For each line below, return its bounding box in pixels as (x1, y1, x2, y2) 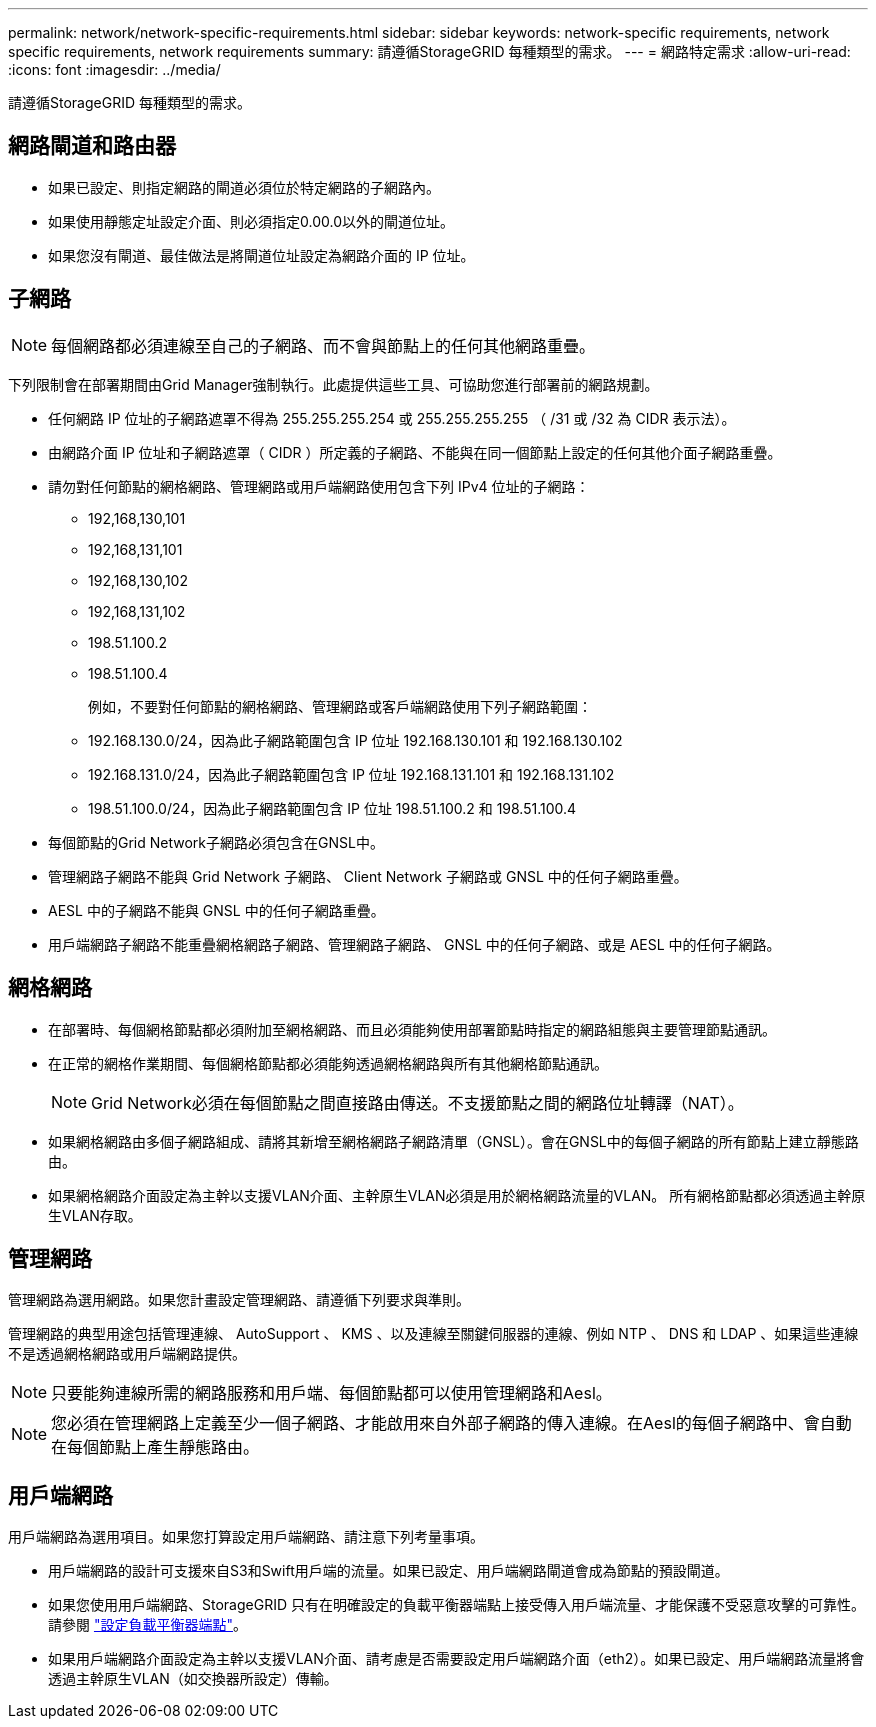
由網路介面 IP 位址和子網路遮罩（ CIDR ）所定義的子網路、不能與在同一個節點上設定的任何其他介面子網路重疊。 (48, 443, 782, 461)
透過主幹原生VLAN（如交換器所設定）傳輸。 (48, 1670, 338, 1688)
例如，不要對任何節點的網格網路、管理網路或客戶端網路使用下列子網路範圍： (88, 697, 592, 715)
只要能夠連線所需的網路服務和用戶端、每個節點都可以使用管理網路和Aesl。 (51, 1383, 612, 1404)
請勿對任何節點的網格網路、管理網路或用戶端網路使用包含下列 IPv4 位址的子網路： (48, 477, 590, 495)
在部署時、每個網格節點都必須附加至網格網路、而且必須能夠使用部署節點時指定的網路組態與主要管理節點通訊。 (48, 1020, 776, 1038)
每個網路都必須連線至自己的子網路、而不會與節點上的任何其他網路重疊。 (51, 335, 596, 356)
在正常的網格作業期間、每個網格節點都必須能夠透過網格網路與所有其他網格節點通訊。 (48, 1054, 608, 1072)
